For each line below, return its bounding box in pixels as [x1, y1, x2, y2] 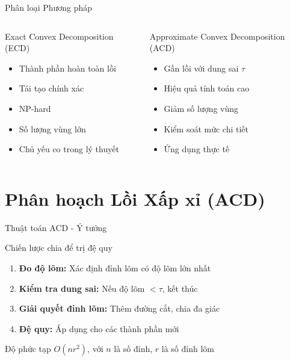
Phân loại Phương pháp [5, 1, 93, 13]
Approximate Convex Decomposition [149, 29, 285, 42]
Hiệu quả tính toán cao [164, 82, 250, 94]
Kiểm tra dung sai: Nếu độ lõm [19, 282, 145, 294]
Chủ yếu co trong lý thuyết [19, 143, 119, 155]
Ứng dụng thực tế [164, 143, 230, 155]
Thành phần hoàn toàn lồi [19, 61, 116, 74]
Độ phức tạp [5, 342, 51, 355]
